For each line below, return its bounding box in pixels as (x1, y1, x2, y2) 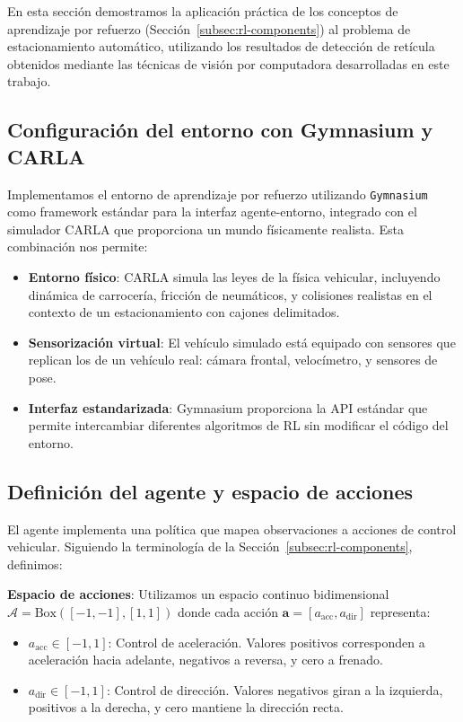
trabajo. (7, 72, 51, 91)
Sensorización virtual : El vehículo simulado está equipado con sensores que (28, 332, 456, 351)
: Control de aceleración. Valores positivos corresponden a (108, 632, 425, 651)
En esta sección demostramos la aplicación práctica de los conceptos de (7, 2, 398, 20)
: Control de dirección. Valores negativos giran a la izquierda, (106, 680, 443, 699)
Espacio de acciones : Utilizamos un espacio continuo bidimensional (7, 585, 389, 603)
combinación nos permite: (7, 237, 148, 256)
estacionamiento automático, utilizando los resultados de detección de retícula (7, 37, 435, 56)
